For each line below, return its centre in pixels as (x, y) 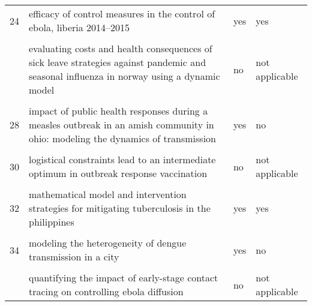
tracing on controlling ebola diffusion (106, 291)
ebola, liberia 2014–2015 (79, 27)
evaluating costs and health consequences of (121, 48)
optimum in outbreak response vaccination (118, 173)
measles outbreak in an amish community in (121, 124)
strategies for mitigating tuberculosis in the (120, 208)
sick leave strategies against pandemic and (118, 62)
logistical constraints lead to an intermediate (122, 159)
